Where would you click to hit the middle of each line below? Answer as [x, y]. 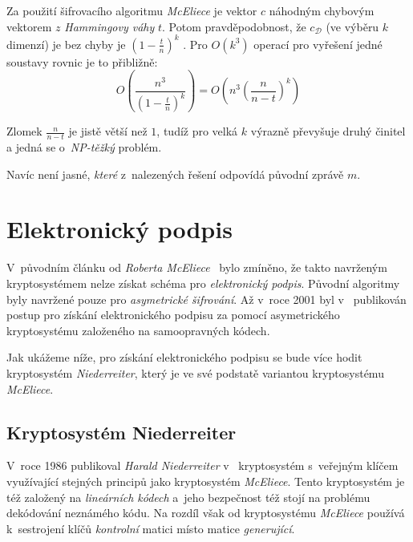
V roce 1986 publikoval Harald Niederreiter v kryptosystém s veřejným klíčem [202, 465]
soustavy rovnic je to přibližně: [82, 61]
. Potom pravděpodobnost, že [234, 26]
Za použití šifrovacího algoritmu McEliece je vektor [132, 10]
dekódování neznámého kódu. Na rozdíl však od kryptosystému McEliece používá [206, 513]
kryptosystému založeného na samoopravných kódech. [138, 330]
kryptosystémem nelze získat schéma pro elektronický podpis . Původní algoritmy [203, 283]
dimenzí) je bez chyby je [66, 44]
